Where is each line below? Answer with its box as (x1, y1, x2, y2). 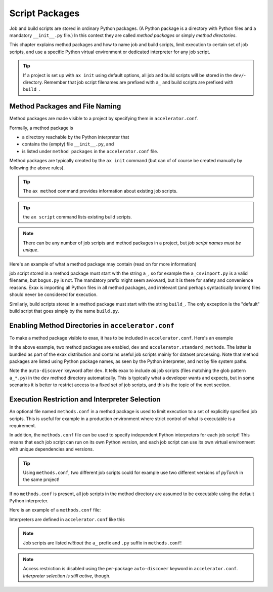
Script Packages (9, 8, 80, 19)
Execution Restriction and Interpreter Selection (9, 395, 161, 404)
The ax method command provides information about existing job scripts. (23, 188, 178, 194)
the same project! (23, 476, 60, 483)
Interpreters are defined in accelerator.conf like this (9, 516, 125, 522)
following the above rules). (9, 165, 65, 171)
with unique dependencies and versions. (9, 446, 94, 452)
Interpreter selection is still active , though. (23, 573, 111, 579)
